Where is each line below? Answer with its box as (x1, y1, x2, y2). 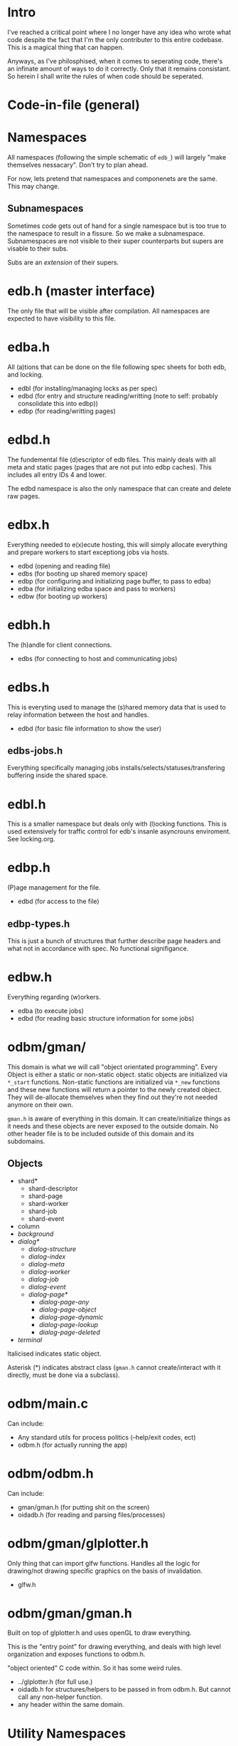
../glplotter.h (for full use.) (17, 1678, 93, 1686)
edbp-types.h (7, 918, 70, 930)
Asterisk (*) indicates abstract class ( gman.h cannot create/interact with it (7, 1363, 222, 1371)
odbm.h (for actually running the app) (17, 1440, 128, 1449)
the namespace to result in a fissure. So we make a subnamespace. (7, 229, 205, 237)
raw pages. (7, 492, 40, 500)
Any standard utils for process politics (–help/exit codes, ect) (17, 1433, 197, 1441)
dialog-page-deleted (38, 1328, 101, 1336)
